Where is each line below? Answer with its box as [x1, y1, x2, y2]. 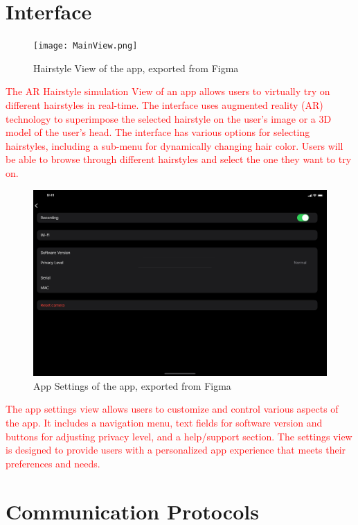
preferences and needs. [6, 456, 100, 470]
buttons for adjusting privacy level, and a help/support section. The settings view [6, 429, 352, 443]
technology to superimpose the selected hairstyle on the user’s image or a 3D [6, 111, 332, 126]
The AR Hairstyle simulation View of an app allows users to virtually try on [6, 84, 330, 98]
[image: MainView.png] [33, 41, 138, 51]
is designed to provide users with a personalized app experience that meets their [6, 442, 346, 457]
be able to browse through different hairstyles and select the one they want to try [6, 152, 352, 166]
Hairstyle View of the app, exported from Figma [33, 60, 239, 75]
